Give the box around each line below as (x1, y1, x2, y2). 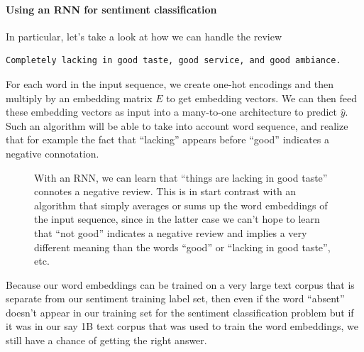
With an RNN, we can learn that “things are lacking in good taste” (34, 170, 328, 185)
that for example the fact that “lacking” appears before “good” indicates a (6, 132, 330, 147)
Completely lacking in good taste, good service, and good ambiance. (6, 55, 341, 66)
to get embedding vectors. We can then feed (166, 90, 358, 105)
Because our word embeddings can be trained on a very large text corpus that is (6, 277, 355, 292)
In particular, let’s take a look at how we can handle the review (6, 28, 282, 43)
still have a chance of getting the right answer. (6, 333, 207, 348)
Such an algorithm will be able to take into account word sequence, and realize (6, 118, 348, 133)
